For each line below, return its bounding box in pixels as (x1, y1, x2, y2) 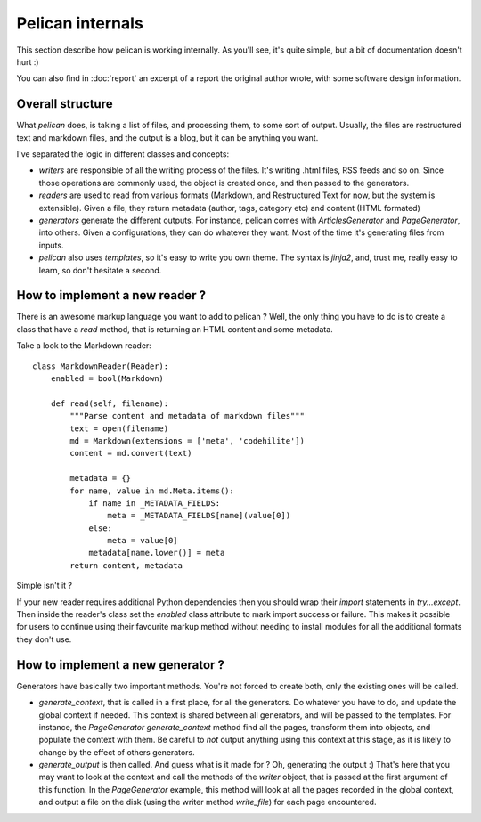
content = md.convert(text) (69, 448, 192, 459)
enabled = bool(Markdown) (50, 374, 165, 383)
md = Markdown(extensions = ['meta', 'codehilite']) (69, 435, 305, 445)
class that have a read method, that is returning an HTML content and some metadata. (16, 323, 333, 334)
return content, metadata (69, 560, 183, 570)
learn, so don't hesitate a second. (38, 265, 162, 275)
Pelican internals (16, 13, 144, 33)
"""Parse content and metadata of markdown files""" (69, 411, 305, 421)
